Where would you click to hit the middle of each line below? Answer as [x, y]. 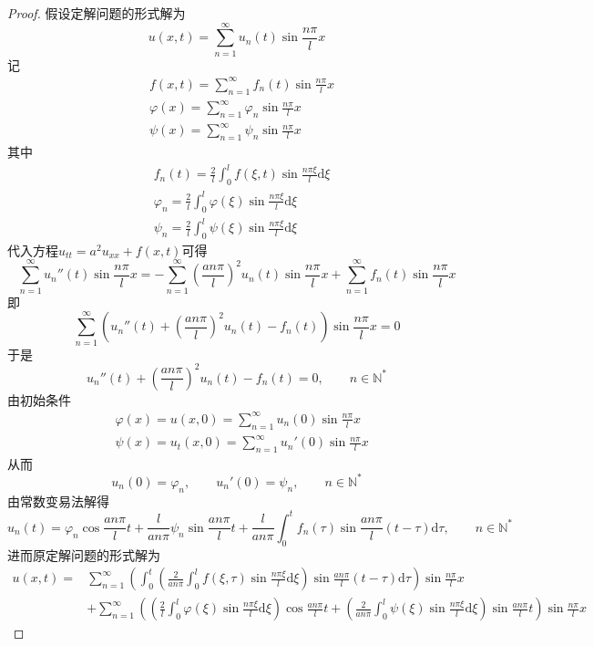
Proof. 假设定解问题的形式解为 [97, 13]
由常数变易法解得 [58, 500]
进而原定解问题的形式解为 [84, 554]
